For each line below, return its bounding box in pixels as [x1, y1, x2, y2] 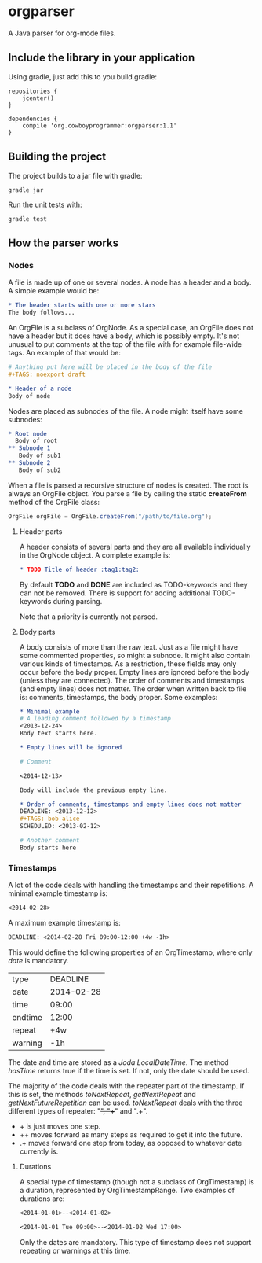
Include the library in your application [8, 51, 195, 64]
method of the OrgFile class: [8, 497, 100, 506]
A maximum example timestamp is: [8, 918, 122, 927]
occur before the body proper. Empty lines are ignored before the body [19, 667, 249, 676]
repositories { [8, 87, 58, 95]
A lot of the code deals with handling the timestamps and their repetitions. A [8, 880, 254, 890]
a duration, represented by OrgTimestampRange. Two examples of [19, 1185, 235, 1195]
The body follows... [8, 309, 76, 317]
